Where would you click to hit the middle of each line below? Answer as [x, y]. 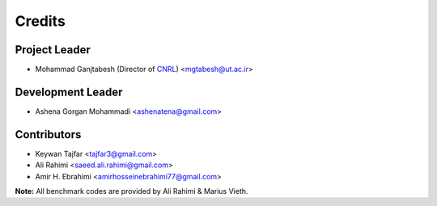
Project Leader [53, 50]
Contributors [48, 135]
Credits [40, 21]
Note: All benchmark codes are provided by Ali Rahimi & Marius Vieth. [132, 191]
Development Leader [69, 92]
